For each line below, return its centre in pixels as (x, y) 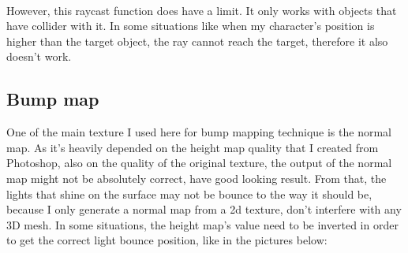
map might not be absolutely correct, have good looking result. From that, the (197, 178)
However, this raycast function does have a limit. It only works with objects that (202, 10)
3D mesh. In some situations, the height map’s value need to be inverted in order (202, 224)
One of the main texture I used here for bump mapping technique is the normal (199, 132)
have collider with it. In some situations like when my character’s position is (191, 26)
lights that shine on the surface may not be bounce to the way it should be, (189, 193)
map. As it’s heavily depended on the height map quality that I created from (193, 147)
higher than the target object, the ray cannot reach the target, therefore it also (197, 41)
